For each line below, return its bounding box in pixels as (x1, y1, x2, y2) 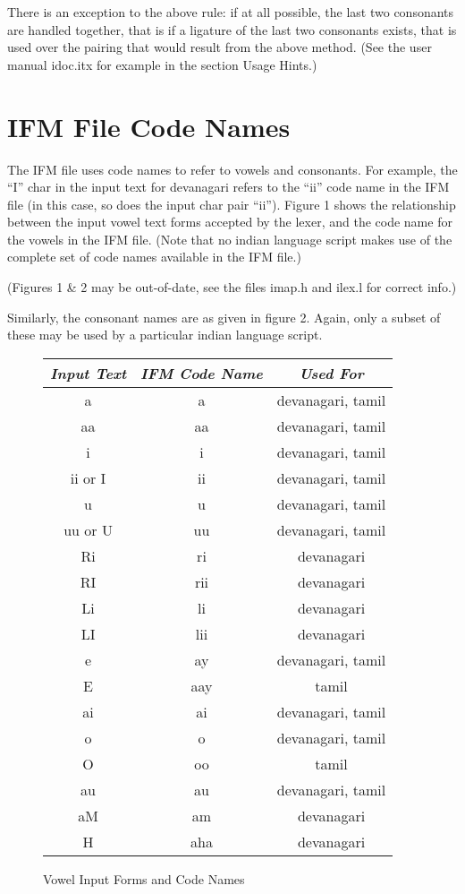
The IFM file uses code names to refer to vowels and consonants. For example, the (7, 159, 458, 178)
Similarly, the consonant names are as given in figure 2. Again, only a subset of (7, 307, 441, 326)
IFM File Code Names (7, 107, 291, 144)
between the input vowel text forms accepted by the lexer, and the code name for (7, 212, 452, 231)
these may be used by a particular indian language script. (7, 325, 323, 344)
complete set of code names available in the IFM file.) (7, 247, 301, 266)
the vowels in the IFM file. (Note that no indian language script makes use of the (7, 229, 452, 248)
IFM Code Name (140, 362, 263, 383)
